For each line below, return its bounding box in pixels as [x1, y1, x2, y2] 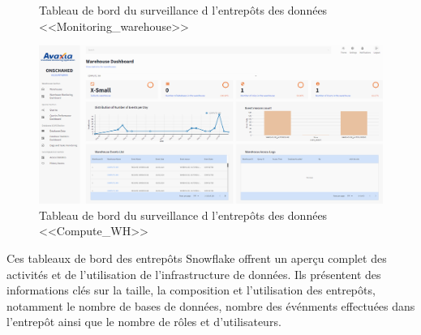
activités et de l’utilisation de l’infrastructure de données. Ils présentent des [6, 265, 381, 282]
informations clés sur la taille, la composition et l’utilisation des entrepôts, [6, 281, 376, 298]
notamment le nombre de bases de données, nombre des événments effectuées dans [6, 297, 415, 314]
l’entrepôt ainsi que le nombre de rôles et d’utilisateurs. [6, 313, 281, 330]
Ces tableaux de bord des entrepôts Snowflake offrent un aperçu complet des [6, 249, 387, 266]
